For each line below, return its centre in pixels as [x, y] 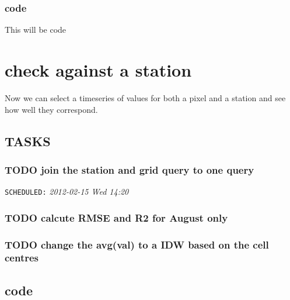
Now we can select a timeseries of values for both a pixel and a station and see [145, 97]
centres [22, 258]
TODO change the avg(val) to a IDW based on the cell [137, 244]
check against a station [98, 70]
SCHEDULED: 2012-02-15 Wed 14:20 [67, 192]
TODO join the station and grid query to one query [130, 169]
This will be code [36, 30]
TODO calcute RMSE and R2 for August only [116, 217]
